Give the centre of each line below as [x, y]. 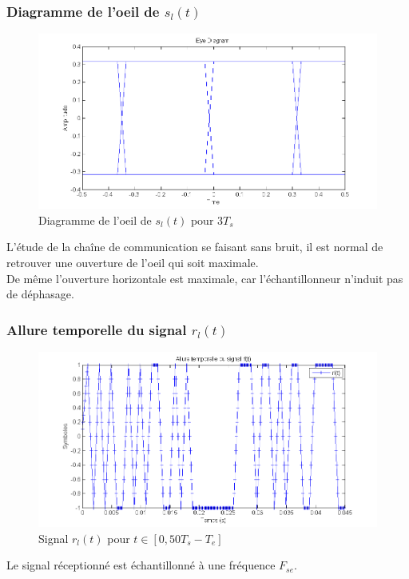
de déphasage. [40, 294]
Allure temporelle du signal [97, 329]
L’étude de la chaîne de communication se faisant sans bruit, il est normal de [195, 247]
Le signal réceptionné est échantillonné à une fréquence [141, 565]
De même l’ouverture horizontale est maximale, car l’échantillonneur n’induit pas [205, 278]
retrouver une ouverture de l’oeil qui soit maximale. [133, 262]
